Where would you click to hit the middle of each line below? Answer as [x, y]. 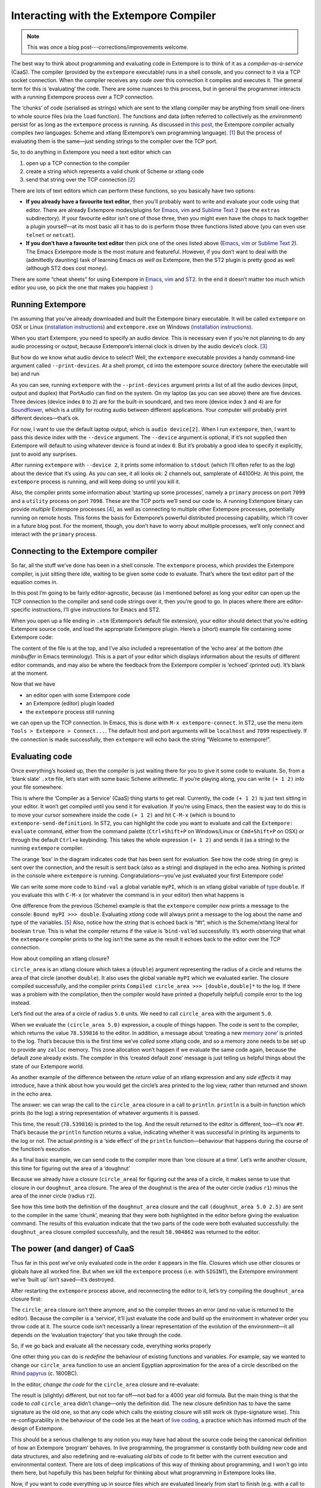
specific [21, 609]
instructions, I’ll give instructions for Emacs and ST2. [96, 609]
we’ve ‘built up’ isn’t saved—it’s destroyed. [63, 1280]
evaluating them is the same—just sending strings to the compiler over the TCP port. [114, 141]
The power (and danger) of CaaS [73, 1249]
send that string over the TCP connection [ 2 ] [81, 180]
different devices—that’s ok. [45, 418]
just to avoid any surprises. [44, 454]
